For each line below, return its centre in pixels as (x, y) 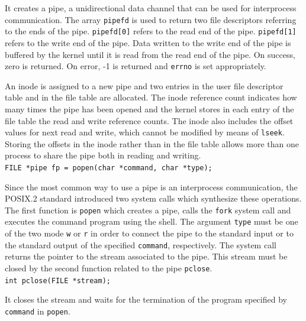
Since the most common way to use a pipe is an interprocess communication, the (151, 187)
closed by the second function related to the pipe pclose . (109, 268)
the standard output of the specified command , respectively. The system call (141, 244)
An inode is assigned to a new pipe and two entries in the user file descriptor (144, 85)
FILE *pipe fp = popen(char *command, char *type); (109, 168)
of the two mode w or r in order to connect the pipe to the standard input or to (149, 233)
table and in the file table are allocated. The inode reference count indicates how (151, 97)
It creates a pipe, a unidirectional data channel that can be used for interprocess (151, 8)
